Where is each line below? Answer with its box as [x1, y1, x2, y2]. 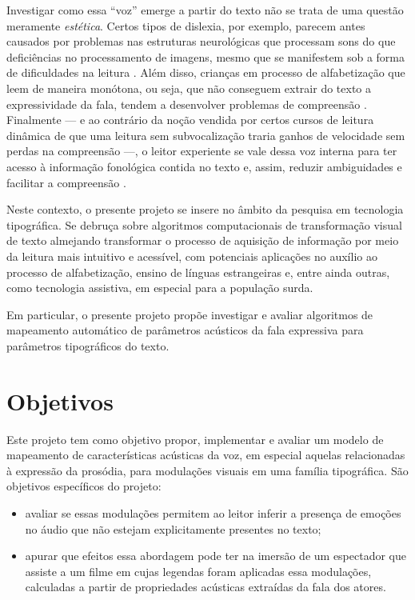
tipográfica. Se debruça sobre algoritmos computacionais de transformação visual [6, 216, 402, 233]
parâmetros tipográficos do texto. [6, 337, 170, 354]
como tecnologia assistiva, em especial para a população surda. [6, 279, 313, 296]
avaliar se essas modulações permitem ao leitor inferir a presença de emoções [25, 504, 401, 521]
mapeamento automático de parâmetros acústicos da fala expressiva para [6, 322, 364, 338]
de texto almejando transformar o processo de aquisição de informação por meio [6, 232, 399, 249]
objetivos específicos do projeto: [6, 478, 162, 494]
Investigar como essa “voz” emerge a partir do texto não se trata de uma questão [6, 2, 404, 18]
